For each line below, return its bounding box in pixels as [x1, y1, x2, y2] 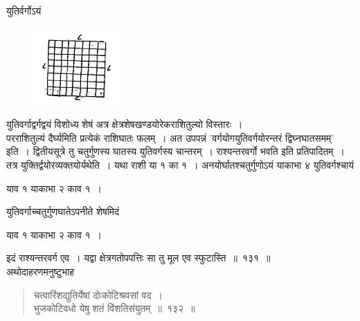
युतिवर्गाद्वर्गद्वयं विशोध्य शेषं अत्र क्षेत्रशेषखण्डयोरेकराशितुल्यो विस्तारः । [6, 117, 243, 131]
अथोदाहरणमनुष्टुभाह [6, 264, 75, 278]
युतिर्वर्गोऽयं [6, 3, 42, 17]
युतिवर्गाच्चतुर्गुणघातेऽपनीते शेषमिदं [6, 204, 120, 219]
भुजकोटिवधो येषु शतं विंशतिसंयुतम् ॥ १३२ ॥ [33, 301, 195, 315]
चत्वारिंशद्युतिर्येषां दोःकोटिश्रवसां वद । [33, 287, 163, 302]
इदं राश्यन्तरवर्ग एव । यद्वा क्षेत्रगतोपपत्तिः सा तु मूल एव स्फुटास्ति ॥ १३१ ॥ [6, 250, 271, 265]
